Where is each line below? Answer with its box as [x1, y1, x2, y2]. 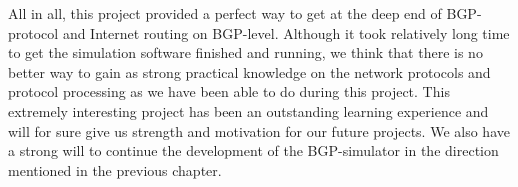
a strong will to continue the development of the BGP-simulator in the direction [8, 140, 499, 161]
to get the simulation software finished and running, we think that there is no [8, 42, 483, 63]
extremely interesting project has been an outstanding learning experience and [8, 100, 489, 121]
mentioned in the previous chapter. [8, 159, 222, 180]
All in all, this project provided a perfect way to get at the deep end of [8, 3, 442, 23]
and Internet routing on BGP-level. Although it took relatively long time [62, 22, 510, 43]
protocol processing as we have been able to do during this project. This [8, 81, 450, 102]
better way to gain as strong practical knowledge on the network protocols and [8, 61, 491, 82]
